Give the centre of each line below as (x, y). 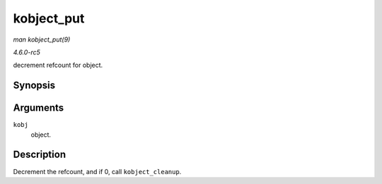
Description (40, 155)
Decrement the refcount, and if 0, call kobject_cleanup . (97, 171)
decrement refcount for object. (58, 65)
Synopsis (34, 86)
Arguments (39, 108)
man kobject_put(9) (42, 39)
